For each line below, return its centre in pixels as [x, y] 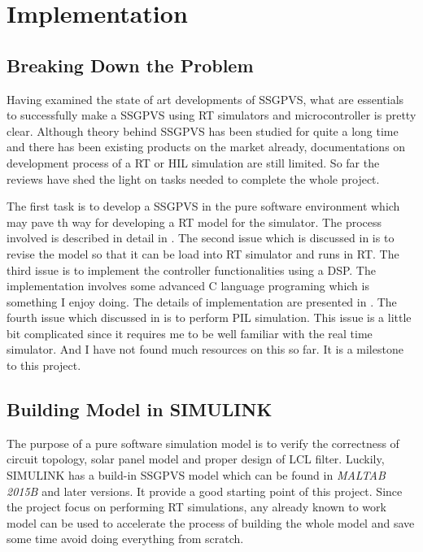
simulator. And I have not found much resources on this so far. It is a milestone [205, 349]
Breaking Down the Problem [130, 65]
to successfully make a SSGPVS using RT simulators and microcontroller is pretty [211, 115]
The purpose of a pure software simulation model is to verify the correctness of [203, 443]
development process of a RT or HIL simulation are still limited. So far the [193, 162]
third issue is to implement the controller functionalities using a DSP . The [191, 269]
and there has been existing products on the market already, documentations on [206, 147]
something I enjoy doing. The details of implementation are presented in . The [202, 301]
